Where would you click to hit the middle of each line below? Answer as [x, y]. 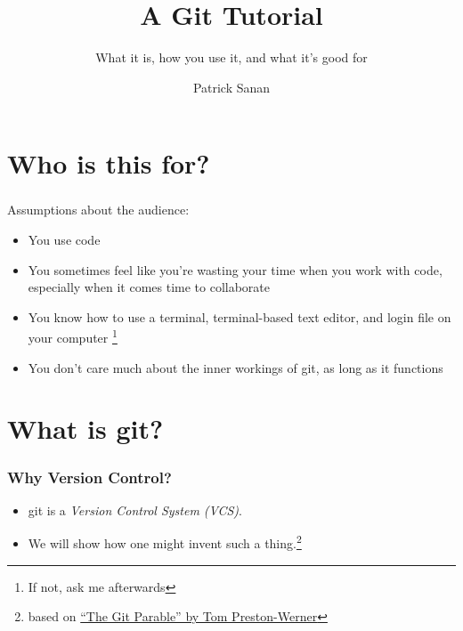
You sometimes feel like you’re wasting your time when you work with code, [235, 269]
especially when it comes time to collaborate [149, 287]
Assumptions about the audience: [98, 210]
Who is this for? [109, 163]
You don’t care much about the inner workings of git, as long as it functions [236, 367]
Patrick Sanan [231, 87]
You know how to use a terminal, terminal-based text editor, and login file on [240, 316]
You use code [64, 240]
